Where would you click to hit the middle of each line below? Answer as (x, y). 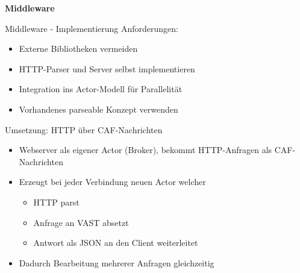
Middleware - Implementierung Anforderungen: (92, 28)
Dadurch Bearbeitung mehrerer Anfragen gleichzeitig (117, 262)
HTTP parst (56, 202)
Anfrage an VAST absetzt (81, 222)
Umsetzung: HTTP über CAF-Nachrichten (84, 129)
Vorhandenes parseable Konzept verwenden (98, 109)
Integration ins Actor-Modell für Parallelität (101, 89)
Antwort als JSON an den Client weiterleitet (116, 243)
